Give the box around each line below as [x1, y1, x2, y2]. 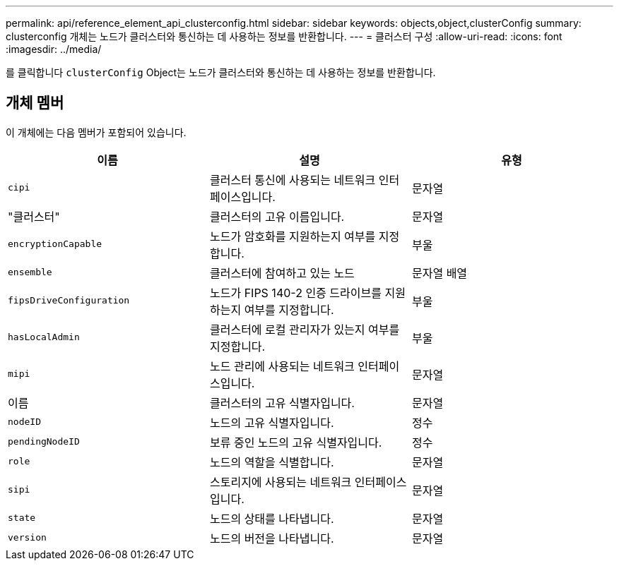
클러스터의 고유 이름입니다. [209, 209, 345, 224]
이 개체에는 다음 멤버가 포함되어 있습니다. [6, 126, 187, 138]
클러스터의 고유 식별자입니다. [209, 395, 355, 410]
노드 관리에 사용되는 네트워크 [209, 359, 355, 373]
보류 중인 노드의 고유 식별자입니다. [209, 435, 382, 450]
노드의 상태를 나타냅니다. [209, 511, 334, 526]
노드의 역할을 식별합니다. [209, 454, 334, 469]
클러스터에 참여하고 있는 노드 [209, 265, 355, 280]
